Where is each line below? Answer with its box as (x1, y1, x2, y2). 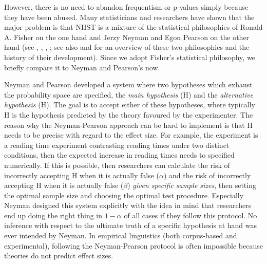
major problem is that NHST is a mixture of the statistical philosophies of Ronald (4, 22, 263, 32)
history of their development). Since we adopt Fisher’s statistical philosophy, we (4, 51, 255, 62)
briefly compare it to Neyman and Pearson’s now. (4, 62, 160, 72)
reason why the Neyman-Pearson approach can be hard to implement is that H (4, 119, 253, 130)
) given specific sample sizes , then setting (127, 180, 256, 191)
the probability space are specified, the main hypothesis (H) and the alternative (4, 89, 253, 100)
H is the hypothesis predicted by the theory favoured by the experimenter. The (4, 109, 253, 120)
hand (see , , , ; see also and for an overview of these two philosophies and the (4, 42, 250, 52)
